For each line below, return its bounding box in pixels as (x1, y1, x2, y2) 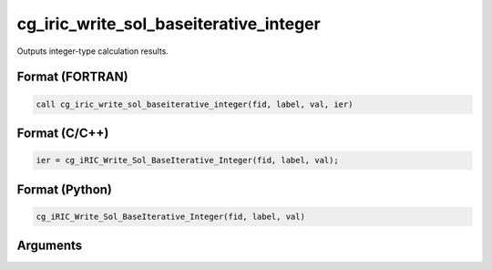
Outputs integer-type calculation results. (16, 46, 169, 57)
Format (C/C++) (16, 125, 109, 140)
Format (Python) (16, 182, 113, 197)
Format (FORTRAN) (16, 69, 128, 85)
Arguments (16, 238, 83, 254)
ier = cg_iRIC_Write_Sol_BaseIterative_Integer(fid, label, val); (36, 155, 339, 166)
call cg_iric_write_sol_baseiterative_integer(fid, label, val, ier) (36, 99, 354, 109)
